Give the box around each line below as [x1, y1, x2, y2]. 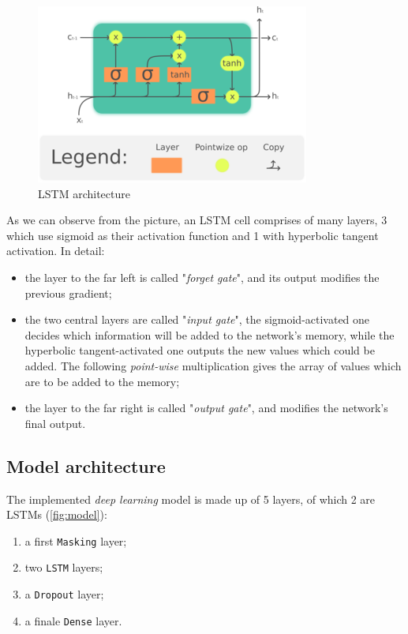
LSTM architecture [38, 185, 130, 201]
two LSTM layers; [24, 559, 103, 576]
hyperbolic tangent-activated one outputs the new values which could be [24, 342, 375, 358]
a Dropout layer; [24, 586, 104, 602]
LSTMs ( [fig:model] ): [6, 506, 107, 523]
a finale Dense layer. [24, 612, 122, 628]
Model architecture [6, 453, 166, 478]
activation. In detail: [6, 242, 105, 259]
